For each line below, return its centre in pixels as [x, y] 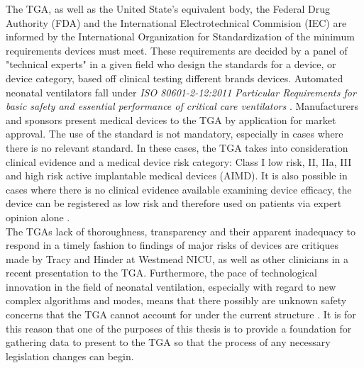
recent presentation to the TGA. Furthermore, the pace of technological [161, 273]
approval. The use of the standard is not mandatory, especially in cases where [175, 134]
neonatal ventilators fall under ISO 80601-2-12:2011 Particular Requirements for [181, 92]
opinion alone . [38, 217]
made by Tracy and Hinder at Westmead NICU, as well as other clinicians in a [177, 258]
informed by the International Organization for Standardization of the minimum [180, 37]
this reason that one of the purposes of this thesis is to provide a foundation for [179, 328]
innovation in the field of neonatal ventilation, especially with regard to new [171, 286]
